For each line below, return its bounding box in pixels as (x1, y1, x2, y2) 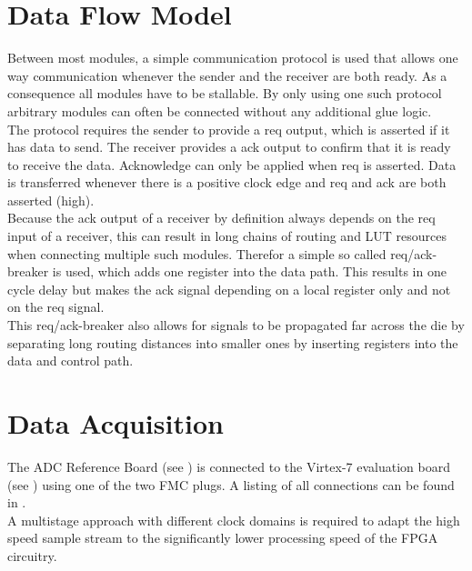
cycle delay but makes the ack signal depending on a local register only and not (7, 279, 451, 298)
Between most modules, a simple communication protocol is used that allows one (7, 48, 458, 67)
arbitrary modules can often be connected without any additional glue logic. (7, 101, 432, 120)
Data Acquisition (7, 405, 224, 441)
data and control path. (7, 351, 134, 370)
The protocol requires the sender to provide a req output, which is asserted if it (7, 119, 450, 138)
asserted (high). (7, 190, 95, 209)
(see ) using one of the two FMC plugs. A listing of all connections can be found (7, 475, 455, 494)
